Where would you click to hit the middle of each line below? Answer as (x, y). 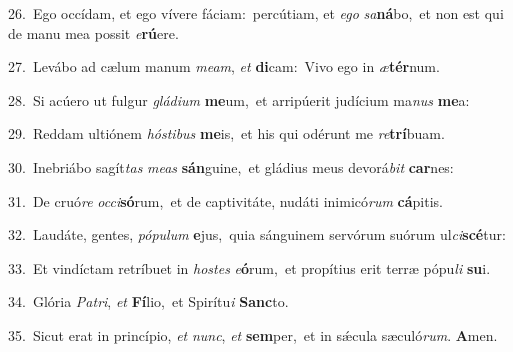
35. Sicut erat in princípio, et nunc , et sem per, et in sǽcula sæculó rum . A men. (253, 334)
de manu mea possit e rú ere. (93, 32)
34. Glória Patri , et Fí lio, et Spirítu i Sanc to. (148, 301)
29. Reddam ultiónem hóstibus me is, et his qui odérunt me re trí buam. (226, 133)
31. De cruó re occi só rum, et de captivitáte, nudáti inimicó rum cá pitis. (225, 200)
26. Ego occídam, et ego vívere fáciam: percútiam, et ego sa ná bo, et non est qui (256, 13)
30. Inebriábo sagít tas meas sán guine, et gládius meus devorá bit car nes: (231, 166)
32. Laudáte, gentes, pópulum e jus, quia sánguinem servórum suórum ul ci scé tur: (257, 234)
